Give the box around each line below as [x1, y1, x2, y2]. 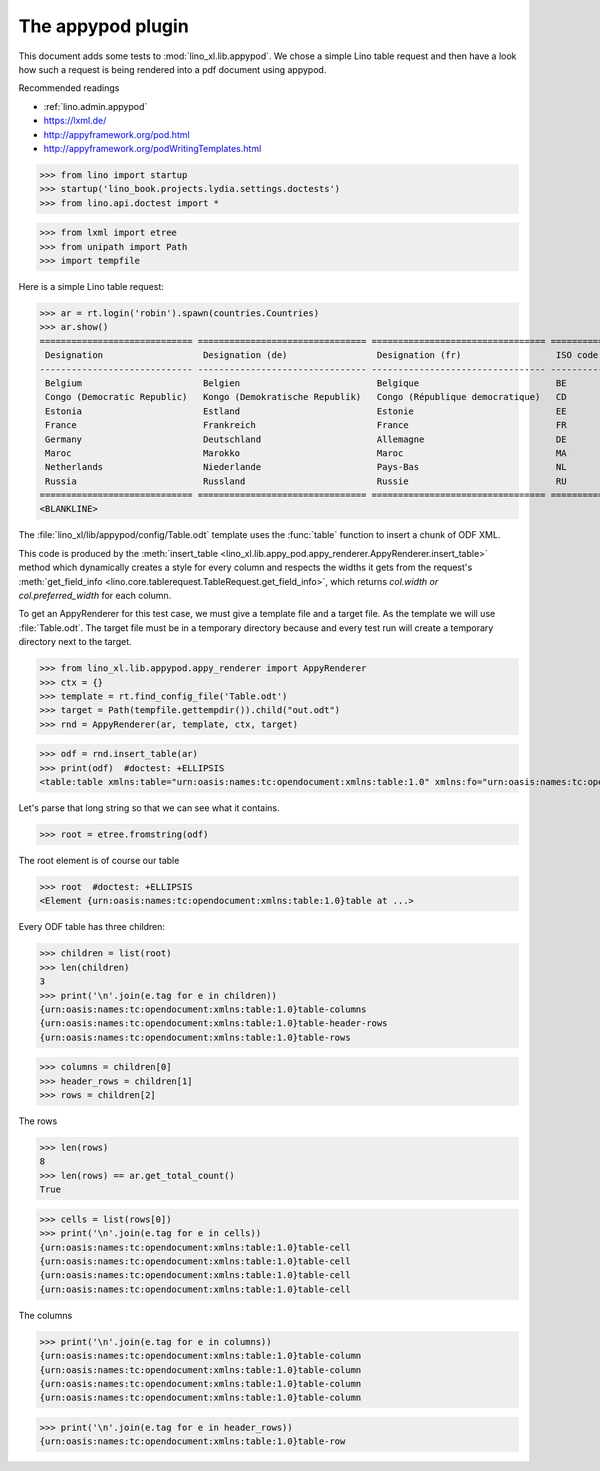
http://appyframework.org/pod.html [43, 128, 190, 140]
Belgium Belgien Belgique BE [45, 377, 567, 389]
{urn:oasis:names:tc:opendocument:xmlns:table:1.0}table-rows [39, 1031, 351, 1043]
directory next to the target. [18, 636, 132, 648]
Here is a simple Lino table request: [18, 281, 165, 292]
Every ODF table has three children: [18, 921, 165, 933]
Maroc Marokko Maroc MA [45, 447, 567, 459]
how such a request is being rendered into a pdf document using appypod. [18, 63, 327, 75]
